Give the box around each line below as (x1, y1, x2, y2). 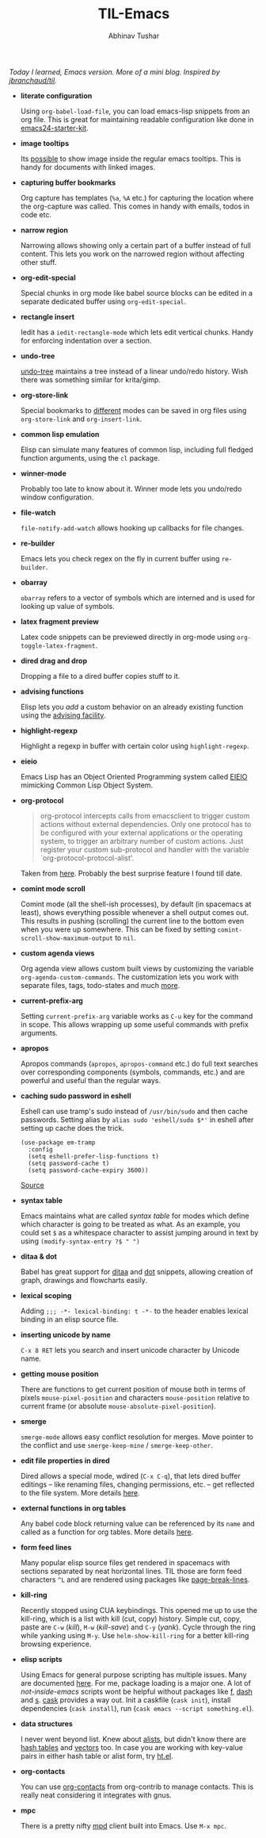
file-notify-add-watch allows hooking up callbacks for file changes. (20, 523, 245, 532)
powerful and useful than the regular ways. (20, 1075, 161, 1085)
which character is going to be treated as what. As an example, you (20, 1219, 241, 1229)
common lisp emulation (20, 429, 100, 438)
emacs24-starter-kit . (20, 123, 89, 132)
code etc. (20, 209, 52, 219)
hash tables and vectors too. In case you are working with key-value (20, 1742, 244, 1752)
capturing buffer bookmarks (20, 178, 116, 187)
